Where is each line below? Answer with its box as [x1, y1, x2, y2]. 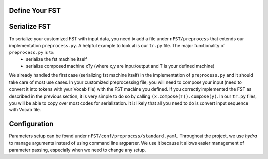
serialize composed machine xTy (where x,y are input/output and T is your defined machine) [26, 63, 215, 69]
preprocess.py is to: [9, 50, 55, 55]
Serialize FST [9, 22, 51, 31]
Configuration [9, 120, 54, 128]
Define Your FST [9, 6, 61, 15]
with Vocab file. [9, 107, 41, 113]
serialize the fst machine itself [26, 56, 87, 62]
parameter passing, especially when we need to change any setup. [9, 147, 146, 153]
